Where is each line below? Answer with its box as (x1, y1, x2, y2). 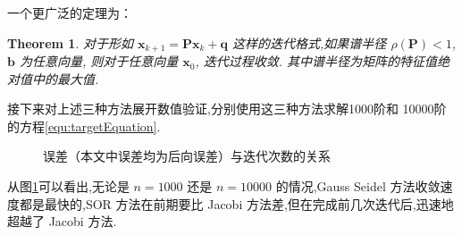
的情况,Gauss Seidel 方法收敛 (275, 177, 441, 196)
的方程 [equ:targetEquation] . (7, 116, 161, 135)
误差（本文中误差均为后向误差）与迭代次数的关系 (43, 147, 331, 165)
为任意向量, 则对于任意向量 (19, 52, 179, 71)
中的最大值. (31, 69, 99, 88)
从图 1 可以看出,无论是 (7, 177, 130, 196)
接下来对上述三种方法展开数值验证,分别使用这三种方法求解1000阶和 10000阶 (7, 99, 447, 118)
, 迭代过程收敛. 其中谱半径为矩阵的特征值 (195, 52, 438, 71)
